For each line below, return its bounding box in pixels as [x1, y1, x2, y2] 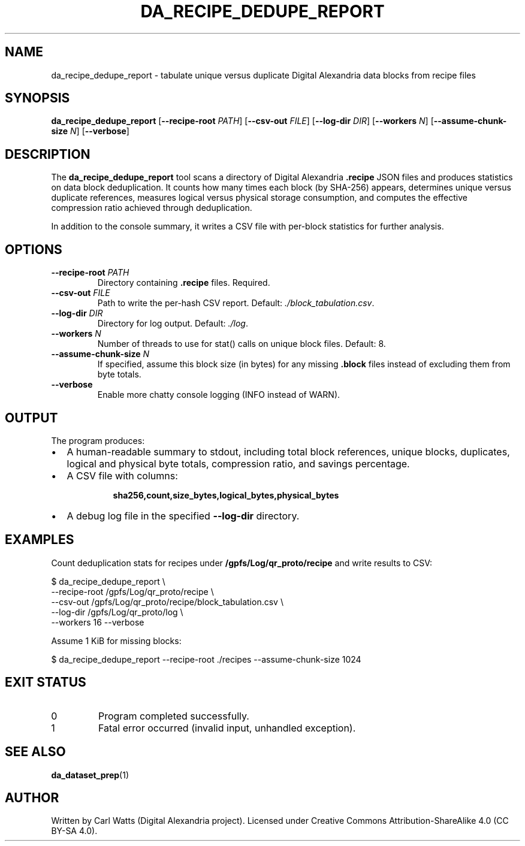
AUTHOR [5, 790, 59, 805]
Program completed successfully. [98, 709, 249, 722]
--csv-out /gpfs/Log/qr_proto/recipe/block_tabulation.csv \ [51, 596, 283, 607]
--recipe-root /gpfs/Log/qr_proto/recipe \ [51, 586, 214, 597]
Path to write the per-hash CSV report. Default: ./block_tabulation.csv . [97, 298, 375, 309]
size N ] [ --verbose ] [51, 126, 129, 137]
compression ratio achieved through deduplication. [51, 203, 252, 213]
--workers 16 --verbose [51, 617, 144, 627]
